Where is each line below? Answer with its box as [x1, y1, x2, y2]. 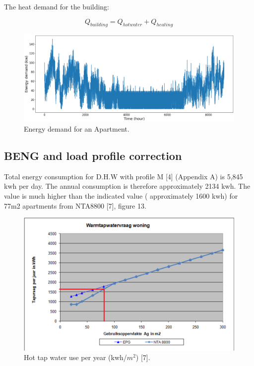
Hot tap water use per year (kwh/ [24, 352, 127, 363]
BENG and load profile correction [4, 147, 182, 163]
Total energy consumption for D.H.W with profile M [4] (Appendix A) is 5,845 [4, 171, 243, 181]
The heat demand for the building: [4, 1, 110, 11]
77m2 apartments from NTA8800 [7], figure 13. [4, 200, 146, 211]
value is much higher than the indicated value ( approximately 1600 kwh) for [4, 190, 238, 201]
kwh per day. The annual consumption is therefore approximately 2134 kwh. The [4, 181, 251, 191]
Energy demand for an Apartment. [24, 123, 129, 134]
